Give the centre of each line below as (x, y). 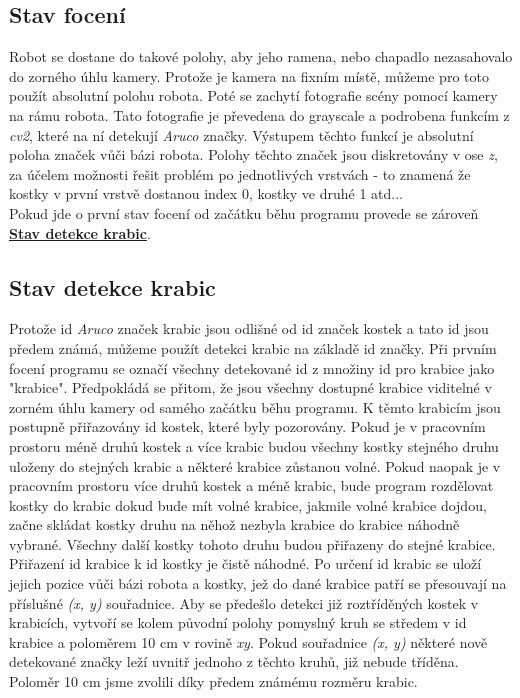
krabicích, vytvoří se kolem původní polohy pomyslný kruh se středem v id (238, 622)
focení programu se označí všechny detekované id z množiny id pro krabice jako (252, 367)
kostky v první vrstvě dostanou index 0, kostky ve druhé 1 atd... (206, 193)
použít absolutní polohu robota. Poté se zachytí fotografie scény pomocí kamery (253, 95)
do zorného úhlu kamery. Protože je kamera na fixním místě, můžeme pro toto (249, 75)
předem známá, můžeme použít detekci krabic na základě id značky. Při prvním (253, 347)
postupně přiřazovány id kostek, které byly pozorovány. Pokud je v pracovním (247, 426)
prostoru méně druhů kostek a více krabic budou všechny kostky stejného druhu (254, 445)
